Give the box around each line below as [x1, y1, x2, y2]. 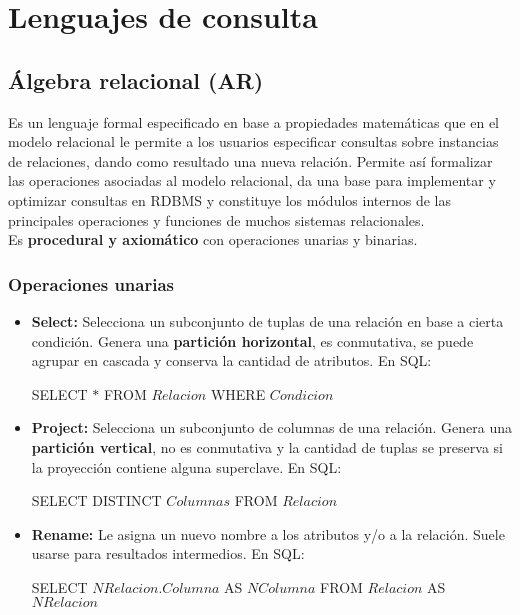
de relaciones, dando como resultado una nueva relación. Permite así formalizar [8, 150, 493, 171]
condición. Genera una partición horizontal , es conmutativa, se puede [31, 330, 474, 351]
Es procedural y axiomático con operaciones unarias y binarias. [8, 229, 418, 250]
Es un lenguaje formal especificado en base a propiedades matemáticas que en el [8, 111, 500, 132]
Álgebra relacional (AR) [8, 64, 264, 95]
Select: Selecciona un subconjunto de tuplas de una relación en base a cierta [31, 310, 504, 331]
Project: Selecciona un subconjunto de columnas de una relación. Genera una [31, 417, 512, 438]
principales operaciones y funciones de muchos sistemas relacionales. [8, 209, 425, 230]
